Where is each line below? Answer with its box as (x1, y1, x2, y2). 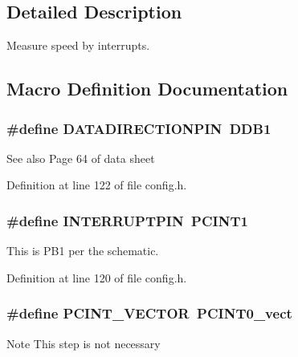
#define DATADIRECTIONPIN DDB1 (6, 118, 271, 138)
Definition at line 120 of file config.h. (6, 269, 187, 286)
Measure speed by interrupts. (6, 37, 150, 54)
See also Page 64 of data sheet (6, 149, 155, 166)
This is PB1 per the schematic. (6, 242, 159, 259)
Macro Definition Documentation (6, 76, 288, 101)
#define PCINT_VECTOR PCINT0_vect (6, 303, 292, 323)
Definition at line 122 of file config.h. (6, 176, 187, 193)
